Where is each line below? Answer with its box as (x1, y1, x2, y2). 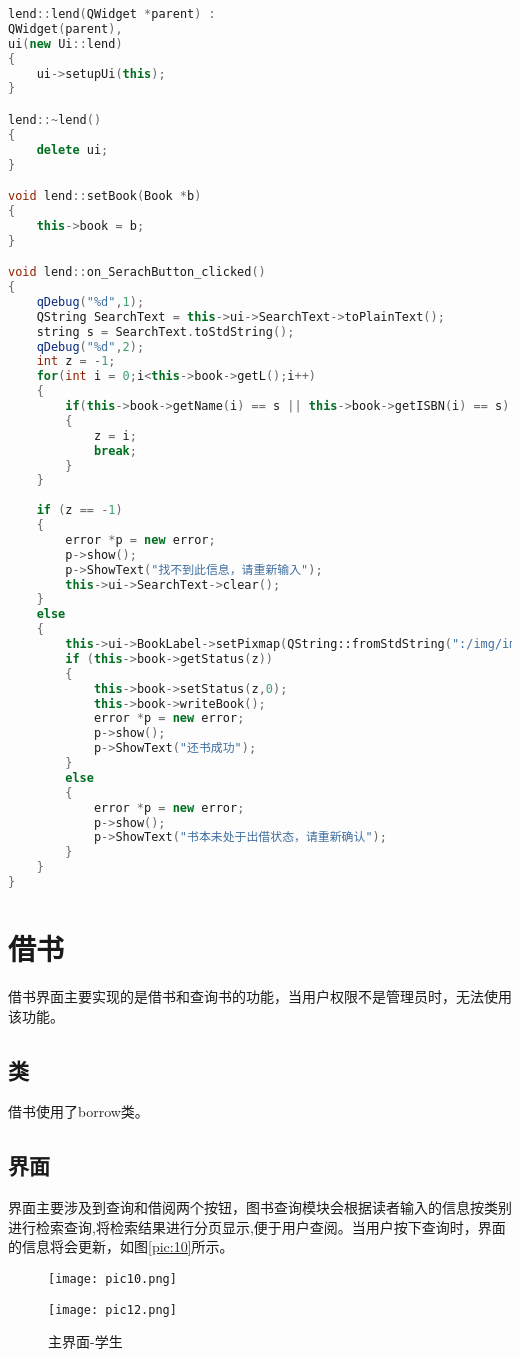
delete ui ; (36, 142, 109, 157)
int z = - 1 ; (36, 354, 116, 369)
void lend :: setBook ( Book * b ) (8, 189, 202, 204)
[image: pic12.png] (48, 1302, 177, 1317)
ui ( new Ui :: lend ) (8, 36, 123, 51)
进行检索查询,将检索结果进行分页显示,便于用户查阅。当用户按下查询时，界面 (8, 1216, 506, 1237)
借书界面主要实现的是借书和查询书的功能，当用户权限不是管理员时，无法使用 (8, 986, 512, 1007)
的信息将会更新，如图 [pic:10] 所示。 (8, 1236, 234, 1257)
